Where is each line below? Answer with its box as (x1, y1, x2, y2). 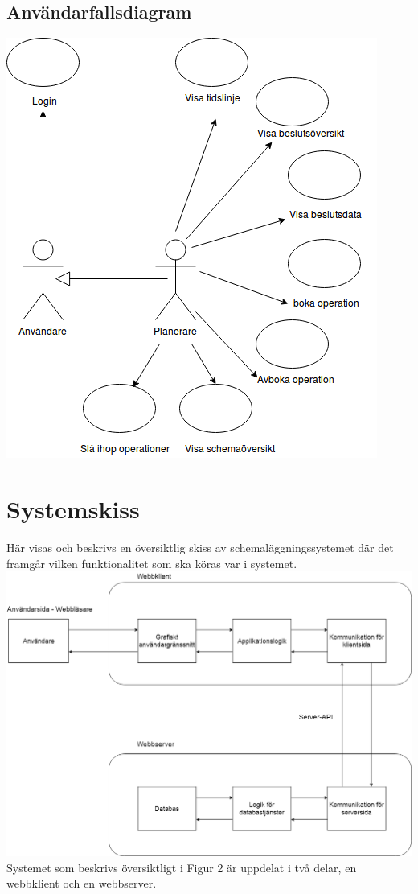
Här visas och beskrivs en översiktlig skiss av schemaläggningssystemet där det (6, 538, 394, 555)
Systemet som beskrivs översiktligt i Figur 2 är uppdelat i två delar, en (6, 859, 357, 875)
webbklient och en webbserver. (6, 875, 157, 892)
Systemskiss (6, 492, 140, 525)
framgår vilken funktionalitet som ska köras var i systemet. (6, 554, 297, 571)
